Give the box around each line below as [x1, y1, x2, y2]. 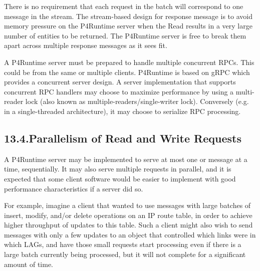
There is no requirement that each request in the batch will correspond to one [4, 1, 243, 11]
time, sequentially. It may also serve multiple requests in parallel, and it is [4, 163, 231, 174]
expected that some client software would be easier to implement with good [4, 173, 236, 183]
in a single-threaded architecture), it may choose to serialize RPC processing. [4, 105, 241, 116]
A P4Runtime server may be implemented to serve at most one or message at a [4, 153, 247, 164]
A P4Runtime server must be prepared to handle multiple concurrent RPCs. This [4, 56, 254, 67]
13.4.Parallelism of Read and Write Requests [4, 130, 241, 145]
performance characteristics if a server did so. [4, 183, 143, 193]
